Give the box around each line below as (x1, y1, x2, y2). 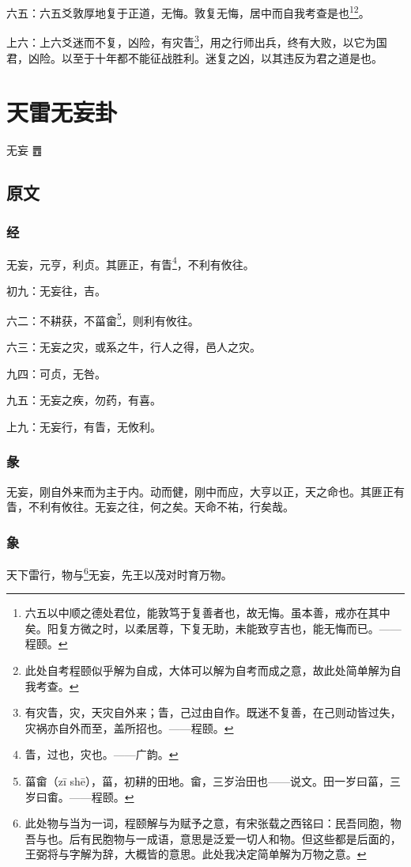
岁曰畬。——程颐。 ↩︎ (25, 788, 134, 805)
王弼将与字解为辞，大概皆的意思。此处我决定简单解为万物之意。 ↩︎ (25, 846, 367, 862)
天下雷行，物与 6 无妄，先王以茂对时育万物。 (6, 563, 232, 582)
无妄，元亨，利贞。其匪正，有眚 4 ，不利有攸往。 (6, 253, 255, 272)
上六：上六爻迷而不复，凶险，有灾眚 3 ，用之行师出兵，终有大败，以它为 (6, 32, 376, 50)
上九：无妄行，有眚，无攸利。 (6, 418, 161, 434)
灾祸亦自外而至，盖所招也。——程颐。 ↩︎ (25, 719, 234, 736)
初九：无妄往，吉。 (6, 282, 106, 299)
